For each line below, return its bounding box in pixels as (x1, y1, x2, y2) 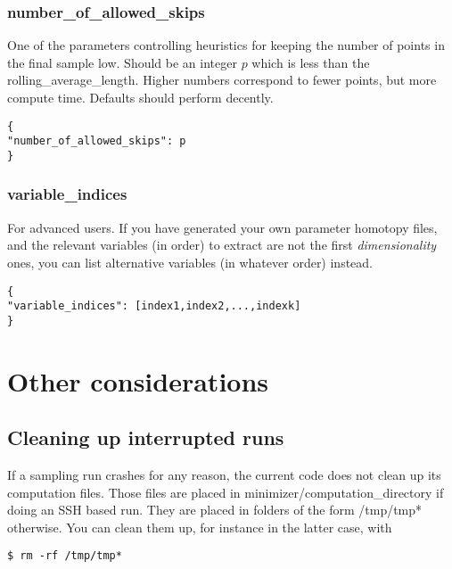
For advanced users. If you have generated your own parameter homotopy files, (7, 218, 438, 236)
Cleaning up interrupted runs (7, 424, 284, 451)
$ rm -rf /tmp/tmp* (7, 549, 122, 563)
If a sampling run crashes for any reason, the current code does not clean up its (7, 466, 441, 484)
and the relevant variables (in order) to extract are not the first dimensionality (7, 235, 437, 254)
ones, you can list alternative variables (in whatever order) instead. (7, 252, 374, 271)
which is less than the (251, 53, 370, 71)
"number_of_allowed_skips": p (7, 135, 186, 148)
